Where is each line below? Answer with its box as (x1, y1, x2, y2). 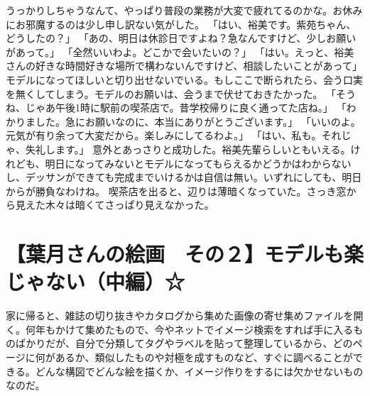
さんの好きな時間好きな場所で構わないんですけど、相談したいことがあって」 (6, 58, 362, 73)
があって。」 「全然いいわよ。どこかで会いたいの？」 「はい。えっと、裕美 (6, 44, 354, 59)
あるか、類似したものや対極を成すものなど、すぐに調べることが (55, 350, 353, 364)
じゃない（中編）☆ (6, 267, 185, 296)
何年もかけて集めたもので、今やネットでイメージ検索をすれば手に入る (25, 321, 354, 336)
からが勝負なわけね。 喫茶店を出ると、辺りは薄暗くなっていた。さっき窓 (6, 183, 347, 198)
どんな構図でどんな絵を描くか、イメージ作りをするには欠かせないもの (35, 363, 364, 378)
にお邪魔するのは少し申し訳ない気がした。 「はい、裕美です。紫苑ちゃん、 (6, 16, 357, 31)
